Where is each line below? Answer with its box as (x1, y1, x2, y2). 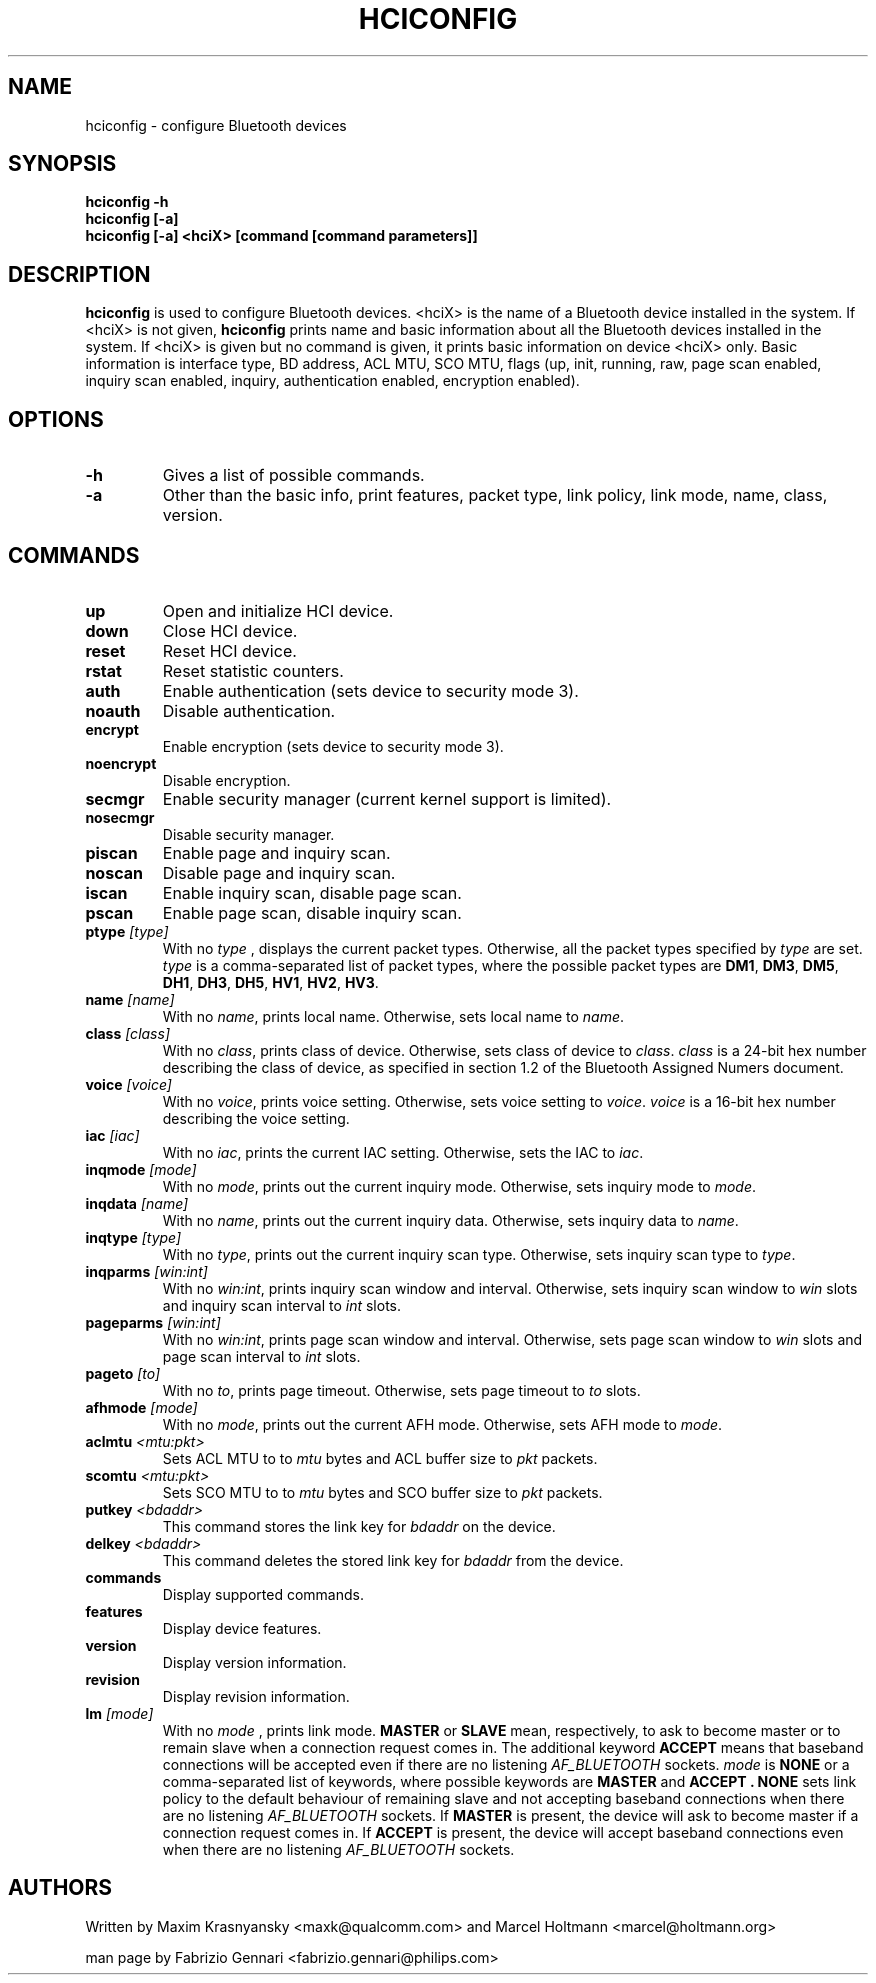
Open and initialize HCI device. (162, 600, 394, 621)
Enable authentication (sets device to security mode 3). (162, 680, 579, 701)
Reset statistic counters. (162, 660, 344, 681)
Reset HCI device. (162, 640, 297, 661)
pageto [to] (85, 1364, 161, 1382)
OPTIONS (8, 406, 104, 432)
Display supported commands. (162, 1585, 364, 1603)
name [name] (85, 990, 175, 1008)
